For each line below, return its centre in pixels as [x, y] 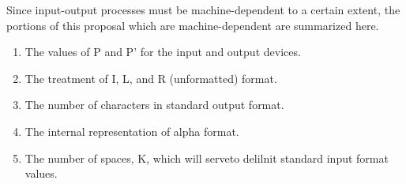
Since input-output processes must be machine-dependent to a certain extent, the [203, 9]
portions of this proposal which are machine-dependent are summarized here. [193, 25]
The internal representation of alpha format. [132, 131]
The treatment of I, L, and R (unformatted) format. [151, 78]
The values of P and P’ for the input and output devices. [163, 52]
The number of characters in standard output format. [154, 105]
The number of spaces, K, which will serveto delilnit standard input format [207, 158]
